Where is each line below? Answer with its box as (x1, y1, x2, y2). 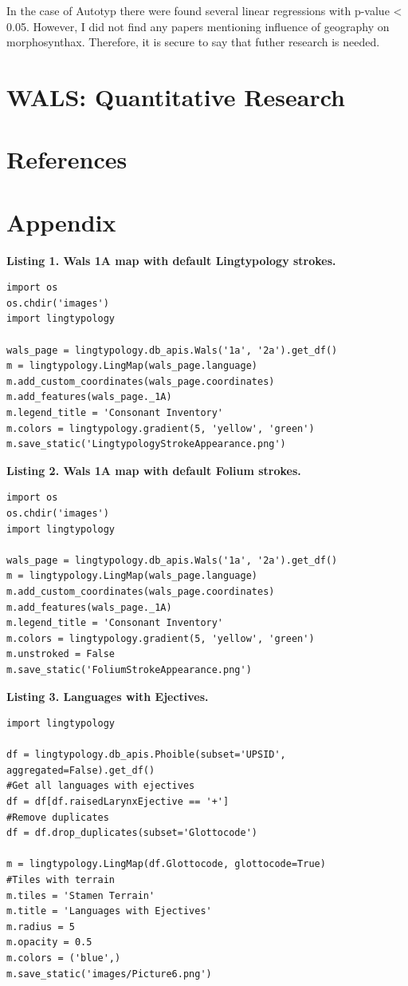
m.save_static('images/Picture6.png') (6, 968, 212, 980)
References (6, 143, 127, 176)
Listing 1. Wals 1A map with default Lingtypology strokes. (6, 251, 336, 268)
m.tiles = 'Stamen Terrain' (6, 889, 155, 901)
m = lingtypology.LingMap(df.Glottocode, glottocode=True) (6, 858, 326, 870)
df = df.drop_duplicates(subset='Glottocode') (6, 827, 257, 839)
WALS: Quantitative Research (6, 80, 345, 113)
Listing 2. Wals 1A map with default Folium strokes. (6, 461, 301, 478)
